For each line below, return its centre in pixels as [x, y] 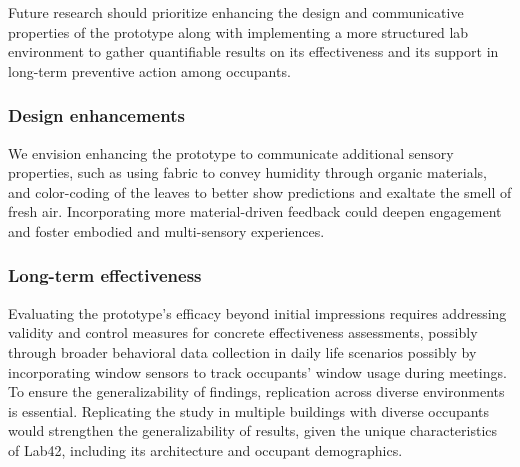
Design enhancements [96, 115]
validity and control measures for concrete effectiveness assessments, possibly [243, 332]
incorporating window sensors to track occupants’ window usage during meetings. [257, 371]
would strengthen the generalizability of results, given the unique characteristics [253, 430]
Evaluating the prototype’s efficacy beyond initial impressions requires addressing [257, 312]
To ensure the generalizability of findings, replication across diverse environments [256, 391]
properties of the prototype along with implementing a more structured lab [238, 31]
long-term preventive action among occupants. [149, 70]
